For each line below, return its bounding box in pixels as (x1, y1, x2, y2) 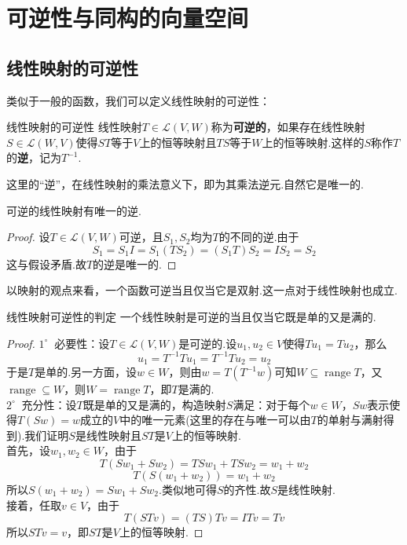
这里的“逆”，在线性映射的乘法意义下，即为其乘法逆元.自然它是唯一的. (6, 175, 364, 192)
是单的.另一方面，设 (35, 364, 137, 380)
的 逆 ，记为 (6, 149, 61, 166)
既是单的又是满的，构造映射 (82, 396, 226, 412)
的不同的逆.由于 (218, 229, 299, 245)
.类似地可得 (159, 481, 217, 498)
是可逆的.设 (178, 335, 237, 351)
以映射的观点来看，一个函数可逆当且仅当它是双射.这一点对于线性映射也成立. (6, 282, 398, 298)
